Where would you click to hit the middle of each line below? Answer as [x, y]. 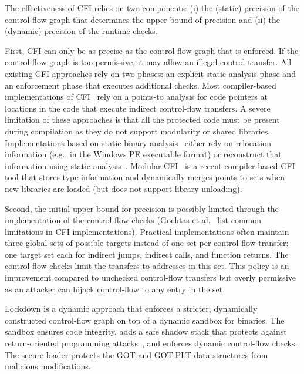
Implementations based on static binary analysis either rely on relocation [138, 142]
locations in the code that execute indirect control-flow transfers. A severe [138, 108]
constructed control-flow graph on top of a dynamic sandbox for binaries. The [145, 320]
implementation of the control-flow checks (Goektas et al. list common [133, 220]
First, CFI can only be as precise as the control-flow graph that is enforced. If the [152, 50]
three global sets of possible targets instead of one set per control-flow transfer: [147, 243]
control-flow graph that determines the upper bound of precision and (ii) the [143, 19]
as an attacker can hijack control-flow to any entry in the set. [115, 289]
